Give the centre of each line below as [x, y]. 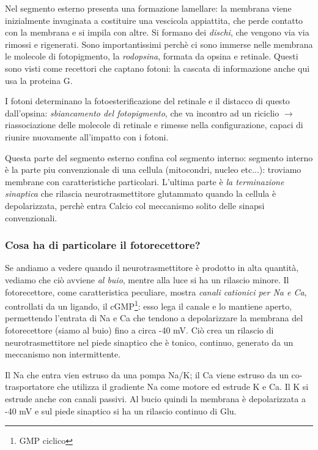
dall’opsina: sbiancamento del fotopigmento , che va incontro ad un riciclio [142, 112]
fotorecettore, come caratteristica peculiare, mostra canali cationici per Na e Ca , [156, 292]
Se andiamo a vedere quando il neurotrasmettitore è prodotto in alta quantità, [152, 268]
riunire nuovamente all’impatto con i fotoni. [87, 136]
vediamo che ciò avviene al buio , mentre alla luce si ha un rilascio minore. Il [147, 279]
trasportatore [30, 387]
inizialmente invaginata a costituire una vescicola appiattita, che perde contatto [154, 20]
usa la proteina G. [39, 80]
